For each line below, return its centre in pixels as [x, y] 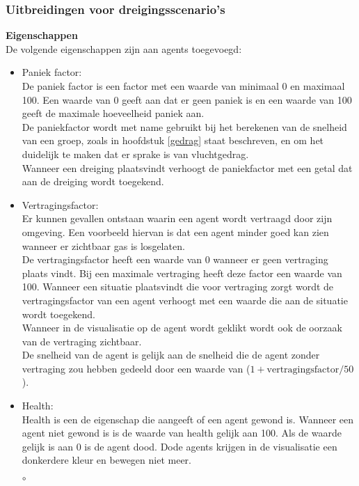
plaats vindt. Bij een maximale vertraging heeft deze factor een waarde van [182, 273]
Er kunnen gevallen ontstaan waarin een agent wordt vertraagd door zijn [177, 218]
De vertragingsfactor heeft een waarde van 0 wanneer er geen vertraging [175, 259]
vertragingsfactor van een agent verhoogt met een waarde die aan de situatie [185, 300]
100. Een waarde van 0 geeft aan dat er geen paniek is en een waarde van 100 [187, 99]
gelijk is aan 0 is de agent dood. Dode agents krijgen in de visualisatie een [179, 446]
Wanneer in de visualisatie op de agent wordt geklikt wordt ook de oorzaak [182, 328]
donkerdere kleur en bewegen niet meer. [106, 460]
